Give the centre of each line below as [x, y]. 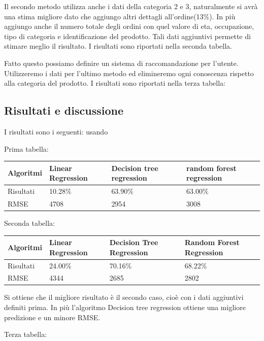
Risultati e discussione [64, 110]
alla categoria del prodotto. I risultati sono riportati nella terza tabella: [115, 83]
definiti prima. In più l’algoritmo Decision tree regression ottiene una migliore [125, 307]
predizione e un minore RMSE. [52, 317]
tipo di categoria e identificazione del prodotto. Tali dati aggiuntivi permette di [127, 36]
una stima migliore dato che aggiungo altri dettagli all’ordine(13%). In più [120, 16]
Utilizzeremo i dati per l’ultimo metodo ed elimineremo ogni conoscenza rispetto [129, 73]
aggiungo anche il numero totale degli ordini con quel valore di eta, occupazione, [129, 26]
